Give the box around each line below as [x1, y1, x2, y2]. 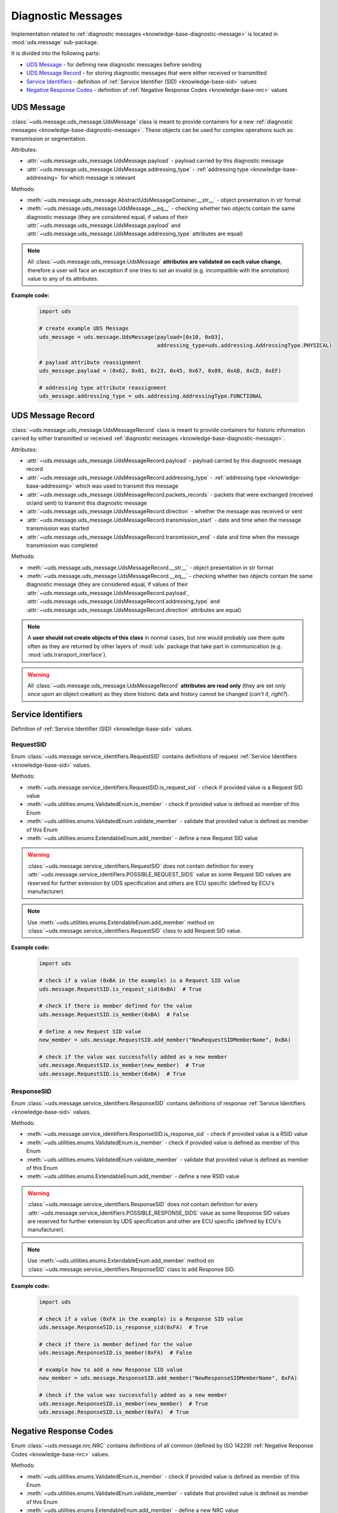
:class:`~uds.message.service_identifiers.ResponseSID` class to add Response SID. [27, 1265, 235, 1273]
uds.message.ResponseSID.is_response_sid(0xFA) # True [39, 1324, 209, 1331]
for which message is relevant [60, 174, 136, 182]
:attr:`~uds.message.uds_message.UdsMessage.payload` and [26, 222, 181, 229]
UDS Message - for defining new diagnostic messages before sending [26, 61, 202, 68]
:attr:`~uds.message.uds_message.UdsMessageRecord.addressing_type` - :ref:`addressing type [26, 474, 267, 481]
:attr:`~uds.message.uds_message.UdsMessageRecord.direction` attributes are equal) [26, 606, 242, 614]
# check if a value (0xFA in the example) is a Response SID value [39, 1315, 244, 1322]
